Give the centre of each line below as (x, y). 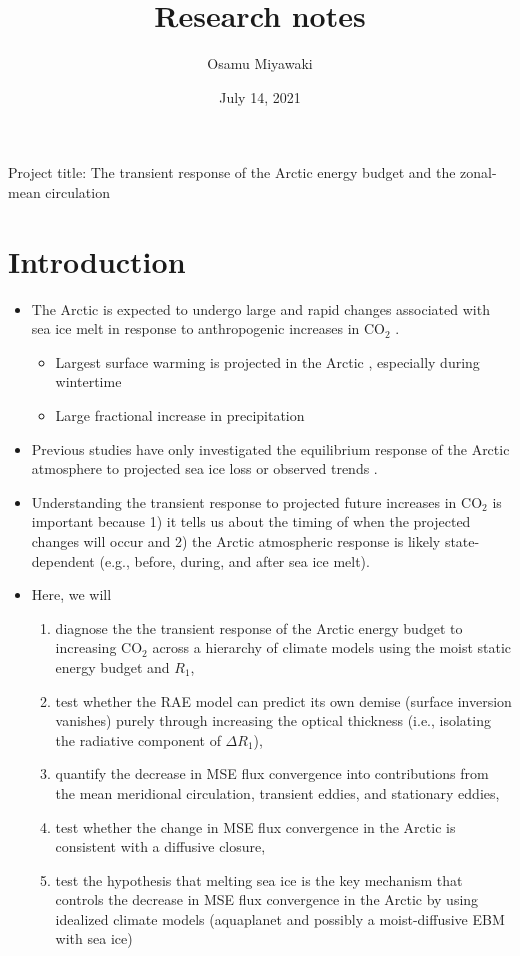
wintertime (88, 381)
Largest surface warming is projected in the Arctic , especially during (267, 361)
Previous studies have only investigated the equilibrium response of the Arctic (270, 448)
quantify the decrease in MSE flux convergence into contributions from (272, 773)
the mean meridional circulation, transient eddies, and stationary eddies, (277, 792)
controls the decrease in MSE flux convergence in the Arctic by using (267, 899)
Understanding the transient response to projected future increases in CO (257, 501)
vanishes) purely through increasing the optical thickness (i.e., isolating (273, 720)
